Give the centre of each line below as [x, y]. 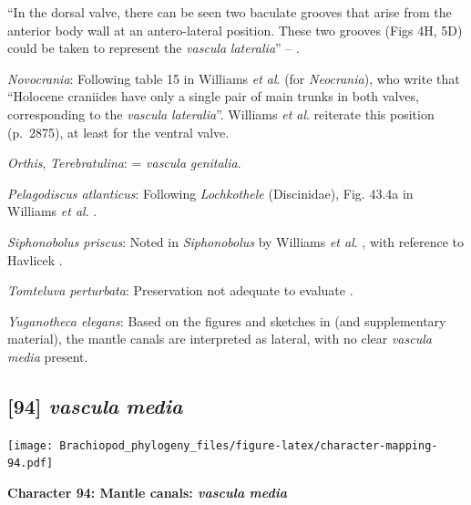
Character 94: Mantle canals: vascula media [147, 493]
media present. [48, 356]
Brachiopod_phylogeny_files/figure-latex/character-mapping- [249, 445]
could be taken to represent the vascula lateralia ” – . [154, 48]
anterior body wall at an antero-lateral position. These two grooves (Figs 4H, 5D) [235, 30]
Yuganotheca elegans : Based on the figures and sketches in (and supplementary [227, 320]
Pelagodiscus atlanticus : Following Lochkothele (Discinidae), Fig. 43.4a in [210, 193]
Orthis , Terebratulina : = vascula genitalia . [124, 163]
